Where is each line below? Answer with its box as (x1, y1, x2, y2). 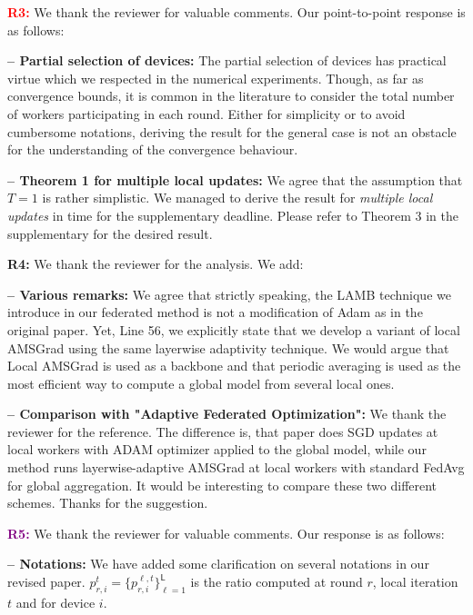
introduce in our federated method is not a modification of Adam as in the (7, 303, 423, 322)
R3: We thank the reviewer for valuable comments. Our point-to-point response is (7, 3, 466, 21)
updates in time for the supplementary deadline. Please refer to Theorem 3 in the (7, 205, 458, 224)
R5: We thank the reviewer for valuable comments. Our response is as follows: (7, 523, 445, 542)
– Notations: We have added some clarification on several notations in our (7, 554, 429, 573)
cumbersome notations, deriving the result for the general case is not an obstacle (7, 122, 457, 141)
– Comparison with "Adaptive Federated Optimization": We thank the (7, 404, 447, 423)
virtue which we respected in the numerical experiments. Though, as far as (7, 68, 424, 87)
